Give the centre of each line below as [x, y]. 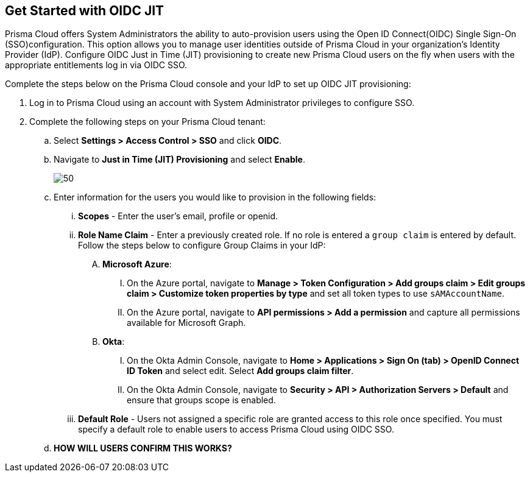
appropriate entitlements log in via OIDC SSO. [96, 65]
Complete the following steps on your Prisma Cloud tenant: [147, 122]
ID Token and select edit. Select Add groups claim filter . [240, 371]
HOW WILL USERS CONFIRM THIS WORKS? [143, 448]
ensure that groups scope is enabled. [201, 400]
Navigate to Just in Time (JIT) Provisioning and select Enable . [179, 160]
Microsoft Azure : [137, 264]
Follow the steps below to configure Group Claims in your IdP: [202, 246]
